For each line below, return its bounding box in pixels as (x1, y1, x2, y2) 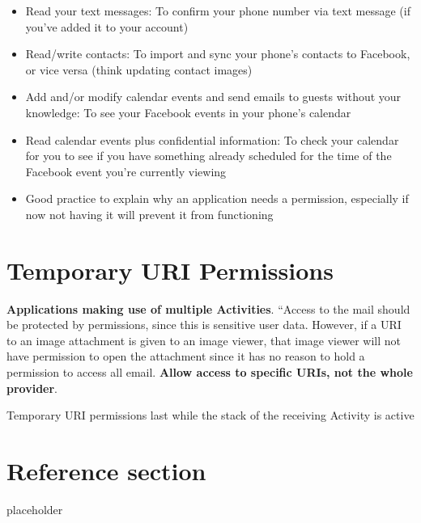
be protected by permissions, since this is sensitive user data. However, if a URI (6, 316, 402, 333)
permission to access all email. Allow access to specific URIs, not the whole (6, 364, 413, 381)
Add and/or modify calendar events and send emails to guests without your (25, 88, 402, 105)
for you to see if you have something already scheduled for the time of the (25, 147, 392, 164)
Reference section (6, 454, 206, 487)
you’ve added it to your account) (25, 18, 189, 35)
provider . (6, 379, 58, 396)
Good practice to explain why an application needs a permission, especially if (25, 190, 409, 207)
